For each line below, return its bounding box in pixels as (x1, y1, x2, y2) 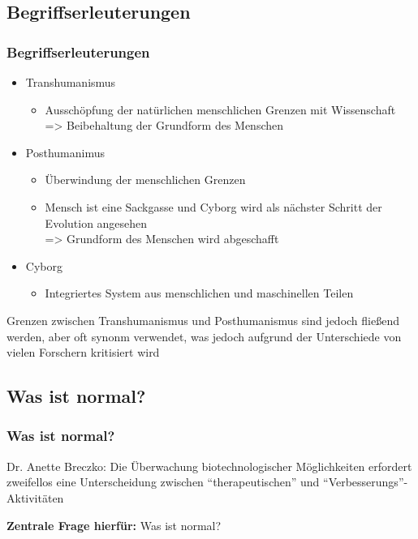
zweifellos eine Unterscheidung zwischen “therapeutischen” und (6, 473, 320, 490)
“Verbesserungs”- (323, 473, 408, 490)
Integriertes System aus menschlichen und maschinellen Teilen (45, 284, 354, 302)
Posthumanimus (25, 143, 105, 160)
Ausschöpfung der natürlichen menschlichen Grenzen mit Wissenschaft (45, 101, 396, 118)
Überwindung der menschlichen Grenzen (45, 171, 246, 188)
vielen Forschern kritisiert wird (6, 344, 160, 361)
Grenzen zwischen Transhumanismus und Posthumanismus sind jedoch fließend (6, 311, 399, 328)
